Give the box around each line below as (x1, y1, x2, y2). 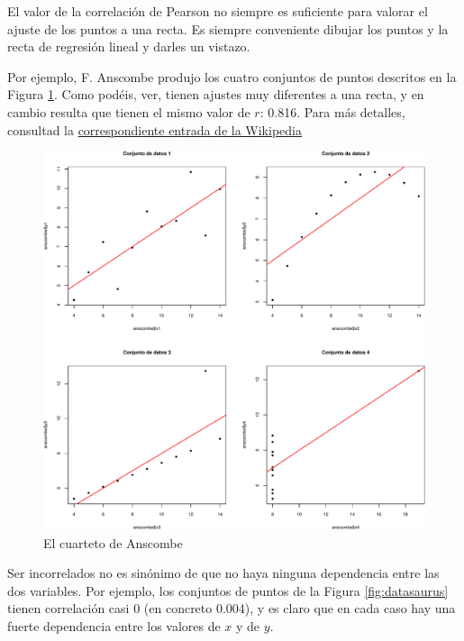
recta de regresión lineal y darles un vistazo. (7, 37, 250, 56)
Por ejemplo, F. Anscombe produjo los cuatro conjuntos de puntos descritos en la (7, 67, 457, 86)
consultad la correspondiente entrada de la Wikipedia (7, 120, 302, 139)
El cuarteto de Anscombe (43, 533, 183, 552)
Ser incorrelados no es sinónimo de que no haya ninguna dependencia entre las (7, 563, 440, 582)
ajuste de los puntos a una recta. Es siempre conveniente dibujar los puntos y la (7, 19, 449, 38)
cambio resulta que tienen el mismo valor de (7, 102, 250, 121)
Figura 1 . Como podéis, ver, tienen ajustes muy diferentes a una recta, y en (7, 85, 424, 104)
